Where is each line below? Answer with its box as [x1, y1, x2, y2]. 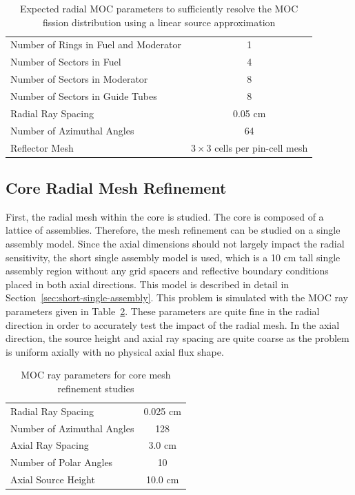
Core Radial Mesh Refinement [6, 176, 227, 198]
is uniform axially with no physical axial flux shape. [6, 344, 224, 358]
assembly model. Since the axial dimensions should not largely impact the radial [6, 236, 345, 250]
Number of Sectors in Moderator [10, 72, 148, 86]
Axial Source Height [10, 472, 95, 487]
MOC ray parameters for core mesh [21, 367, 171, 382]
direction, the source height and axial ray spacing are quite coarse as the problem [6, 331, 349, 345]
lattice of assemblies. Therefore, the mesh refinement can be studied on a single [6, 223, 341, 237]
